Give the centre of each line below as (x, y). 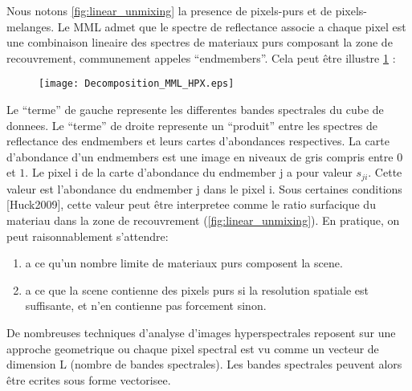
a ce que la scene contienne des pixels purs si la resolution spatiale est (197, 289)
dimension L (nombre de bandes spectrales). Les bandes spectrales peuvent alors (204, 364)
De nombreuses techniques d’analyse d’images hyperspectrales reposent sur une (201, 333)
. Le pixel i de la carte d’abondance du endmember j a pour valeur (189, 172)
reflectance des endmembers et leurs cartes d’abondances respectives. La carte (198, 141)
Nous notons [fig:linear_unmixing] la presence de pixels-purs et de (169, 10)
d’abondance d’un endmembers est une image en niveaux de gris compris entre (200, 156)
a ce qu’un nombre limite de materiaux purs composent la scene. (184, 263)
